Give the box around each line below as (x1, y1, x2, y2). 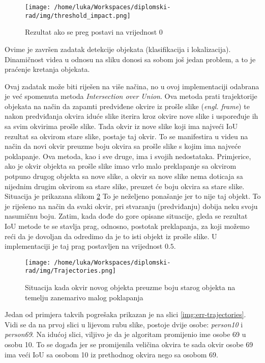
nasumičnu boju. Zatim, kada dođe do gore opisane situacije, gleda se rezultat (5, 211, 248, 221)
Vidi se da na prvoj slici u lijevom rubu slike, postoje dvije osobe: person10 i (5, 319, 243, 329)
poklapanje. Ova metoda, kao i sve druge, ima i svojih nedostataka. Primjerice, (5, 150, 251, 161)
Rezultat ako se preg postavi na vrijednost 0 (25, 27, 163, 37)
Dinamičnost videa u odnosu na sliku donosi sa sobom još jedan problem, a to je (5, 54, 256, 64)
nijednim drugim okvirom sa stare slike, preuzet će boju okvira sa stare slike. (5, 180, 245, 191)
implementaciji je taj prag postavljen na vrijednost (5, 241, 163, 251)
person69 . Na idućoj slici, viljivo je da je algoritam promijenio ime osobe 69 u (5, 329, 246, 340)
